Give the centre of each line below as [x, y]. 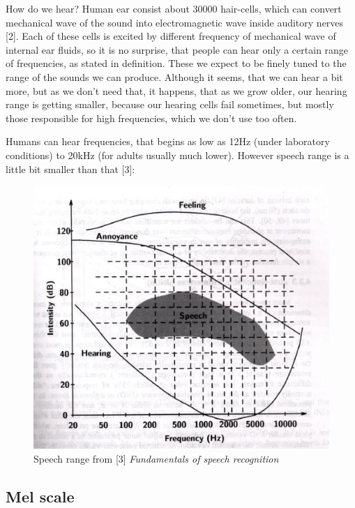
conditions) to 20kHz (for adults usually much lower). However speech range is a [177, 155]
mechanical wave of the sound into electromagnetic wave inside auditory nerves [175, 22]
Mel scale [40, 496]
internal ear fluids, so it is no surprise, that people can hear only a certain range [177, 49]
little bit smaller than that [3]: [70, 169]
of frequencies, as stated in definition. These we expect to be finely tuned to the [176, 63]
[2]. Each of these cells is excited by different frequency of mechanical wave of [171, 36]
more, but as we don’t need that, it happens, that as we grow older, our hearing [176, 90]
